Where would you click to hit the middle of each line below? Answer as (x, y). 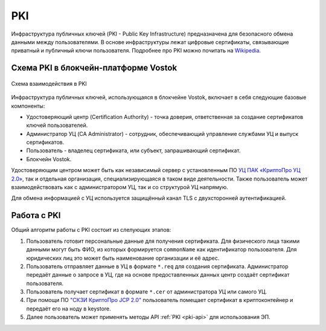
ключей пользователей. (57, 125)
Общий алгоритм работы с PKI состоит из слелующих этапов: (91, 230)
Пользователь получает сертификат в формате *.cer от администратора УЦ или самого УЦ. (147, 292)
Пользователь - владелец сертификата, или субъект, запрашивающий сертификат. (133, 150)
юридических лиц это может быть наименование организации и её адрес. (123, 258)
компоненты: (28, 106)
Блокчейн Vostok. (49, 159)
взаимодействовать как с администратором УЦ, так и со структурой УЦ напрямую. (120, 187)
